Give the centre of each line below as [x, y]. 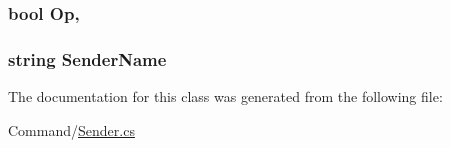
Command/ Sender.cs [71, 129]
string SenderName [87, 58]
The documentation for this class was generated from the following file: [225, 96]
